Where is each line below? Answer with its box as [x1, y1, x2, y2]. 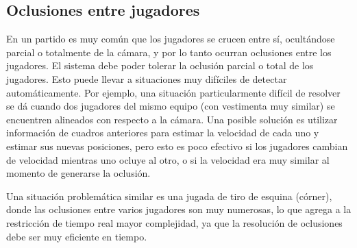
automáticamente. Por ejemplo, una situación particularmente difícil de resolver [6, 85, 341, 99]
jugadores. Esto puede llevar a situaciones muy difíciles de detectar [6, 71, 287, 86]
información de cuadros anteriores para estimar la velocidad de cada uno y [6, 125, 319, 140]
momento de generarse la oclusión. [6, 166, 151, 180]
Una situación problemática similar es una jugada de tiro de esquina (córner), [6, 188, 332, 203]
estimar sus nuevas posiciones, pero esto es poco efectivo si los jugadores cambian [6, 138, 348, 153]
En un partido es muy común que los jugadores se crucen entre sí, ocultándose [6, 32, 335, 46]
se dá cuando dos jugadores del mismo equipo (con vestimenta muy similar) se [6, 99, 335, 113]
